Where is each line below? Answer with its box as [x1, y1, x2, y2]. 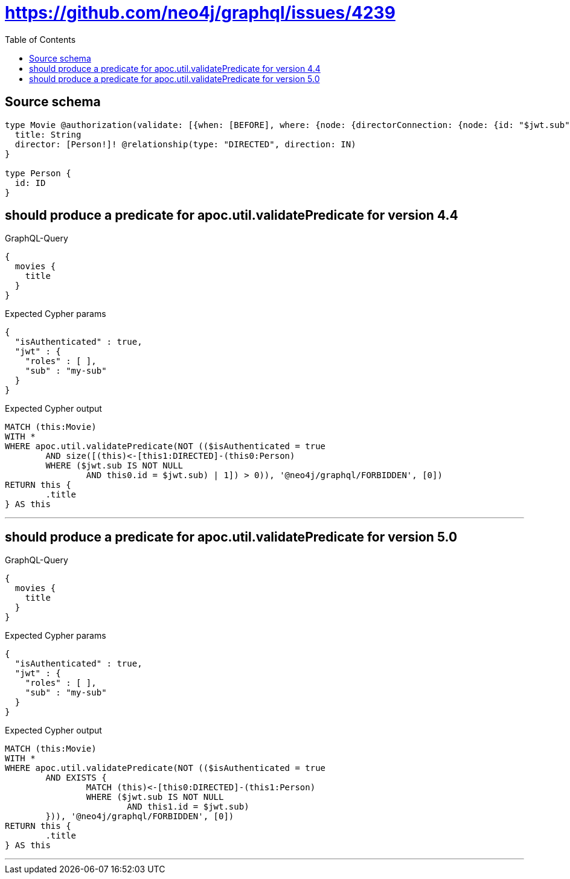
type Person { [5, 168, 71, 178]
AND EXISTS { [45, 773, 107, 783]
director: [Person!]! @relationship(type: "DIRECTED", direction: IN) [14, 139, 356, 149]
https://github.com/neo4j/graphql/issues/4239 [5, 2, 395, 23]
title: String [14, 129, 82, 139]
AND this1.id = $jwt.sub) [127, 802, 249, 812]
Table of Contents [5, 34, 76, 45]
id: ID [14, 177, 46, 188]
